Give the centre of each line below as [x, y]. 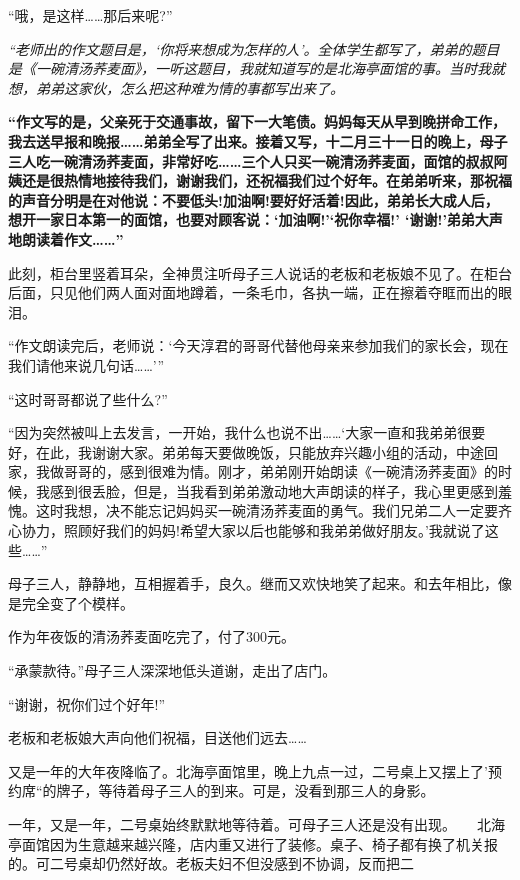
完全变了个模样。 [77, 602]
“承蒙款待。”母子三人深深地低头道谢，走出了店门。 [172, 670]
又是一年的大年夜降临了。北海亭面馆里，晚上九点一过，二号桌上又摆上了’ [248, 770]
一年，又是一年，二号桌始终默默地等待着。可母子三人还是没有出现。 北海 [256, 824]
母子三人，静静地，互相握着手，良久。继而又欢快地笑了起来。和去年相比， [253, 583]
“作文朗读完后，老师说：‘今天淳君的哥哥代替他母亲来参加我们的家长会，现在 [258, 345]
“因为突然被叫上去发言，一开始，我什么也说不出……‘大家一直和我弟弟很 [240, 432]
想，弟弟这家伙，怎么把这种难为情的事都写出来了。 [176, 87]
